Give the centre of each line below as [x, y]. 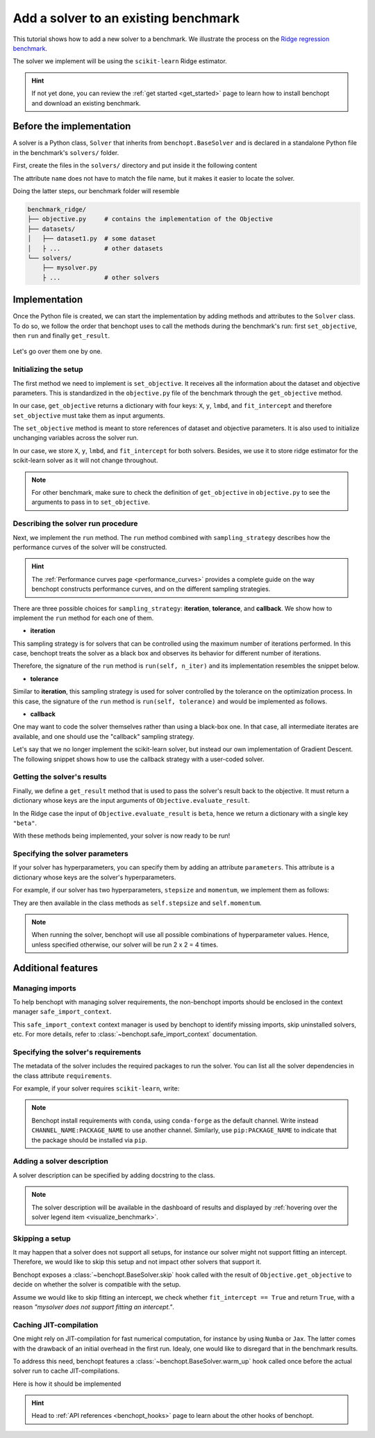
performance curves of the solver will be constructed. [90, 547]
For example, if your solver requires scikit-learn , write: [96, 1088]
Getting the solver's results [60, 777]
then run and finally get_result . [61, 335]
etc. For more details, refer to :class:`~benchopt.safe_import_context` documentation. [135, 1034]
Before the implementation [72, 126]
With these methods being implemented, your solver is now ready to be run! [122, 836]
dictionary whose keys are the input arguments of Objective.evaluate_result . [131, 801]
